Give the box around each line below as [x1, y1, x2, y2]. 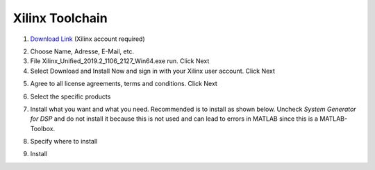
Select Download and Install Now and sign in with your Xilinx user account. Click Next [30, 67, 276, 75]
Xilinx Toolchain [12, 10, 108, 26]
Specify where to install [30, 137, 98, 146]
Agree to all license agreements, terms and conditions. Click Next [30, 80, 218, 88]
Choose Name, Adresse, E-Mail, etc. [30, 47, 135, 56]
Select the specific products [30, 92, 111, 101]
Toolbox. [30, 124, 56, 133]
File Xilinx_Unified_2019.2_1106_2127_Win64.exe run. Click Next [30, 57, 210, 65]
